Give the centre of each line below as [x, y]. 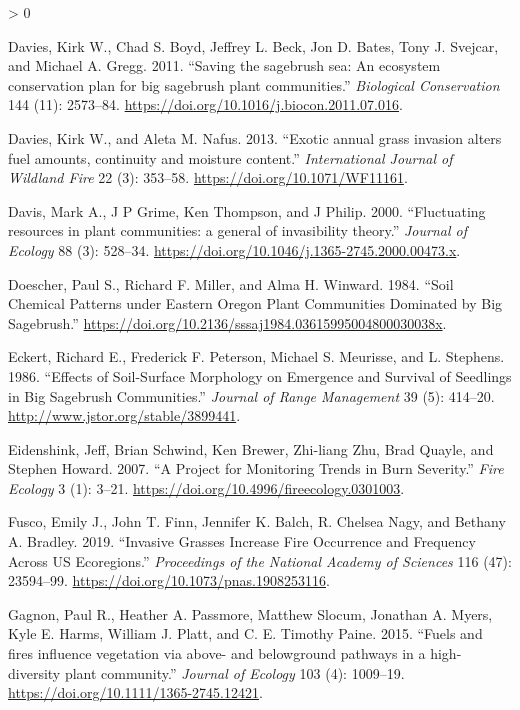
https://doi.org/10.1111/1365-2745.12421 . [135, 692]
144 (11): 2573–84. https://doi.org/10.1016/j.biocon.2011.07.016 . [205, 104]
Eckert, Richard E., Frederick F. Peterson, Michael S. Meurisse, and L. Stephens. [256, 356]
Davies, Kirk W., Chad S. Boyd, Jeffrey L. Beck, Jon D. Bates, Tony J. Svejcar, [253, 45]
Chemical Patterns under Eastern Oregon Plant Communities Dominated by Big [255, 303]
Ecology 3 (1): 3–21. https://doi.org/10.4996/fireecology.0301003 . [206, 487]
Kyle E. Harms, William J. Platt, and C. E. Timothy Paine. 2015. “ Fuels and [245, 633]
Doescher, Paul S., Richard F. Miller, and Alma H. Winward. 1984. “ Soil [231, 283]
